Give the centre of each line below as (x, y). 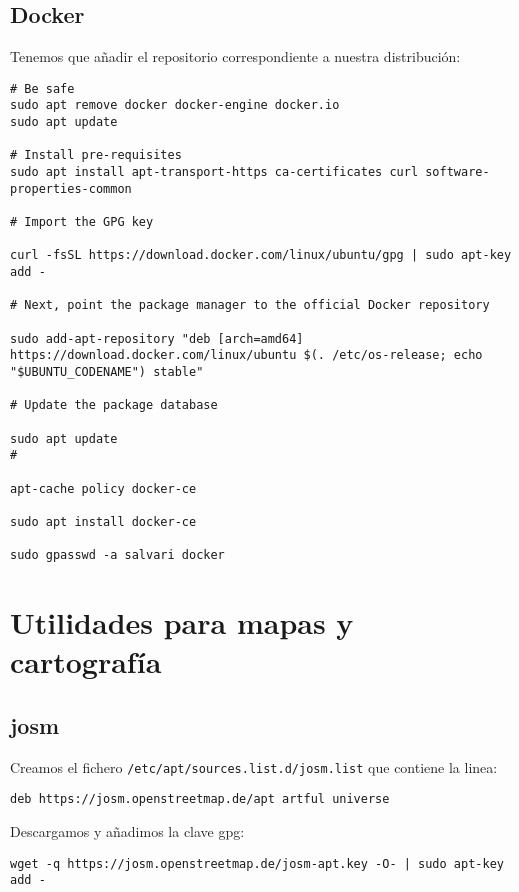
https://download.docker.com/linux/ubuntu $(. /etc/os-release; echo (246, 355)
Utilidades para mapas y (182, 622)
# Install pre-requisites (96, 155)
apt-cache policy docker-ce (103, 488)
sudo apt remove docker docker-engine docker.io (175, 105)
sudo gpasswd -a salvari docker (117, 555)
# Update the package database (114, 405)
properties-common (71, 188)
